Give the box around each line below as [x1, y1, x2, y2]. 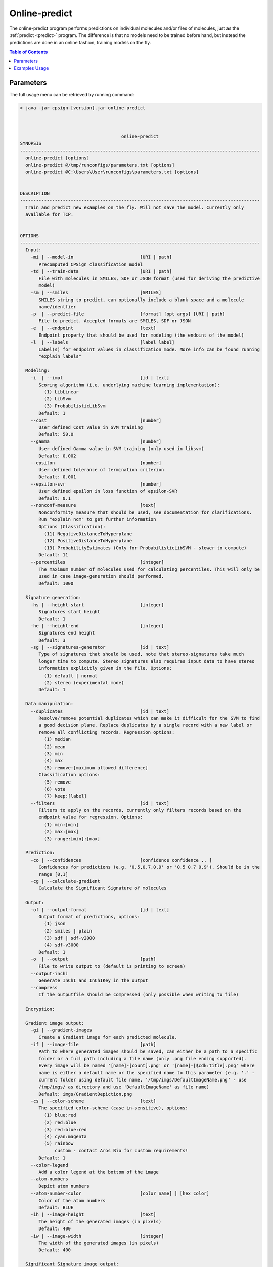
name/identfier [38, 304, 76, 310]
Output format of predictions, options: [38, 914, 140, 919]
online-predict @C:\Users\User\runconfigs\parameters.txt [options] [25, 169, 199, 175]
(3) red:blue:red [43, 1127, 87, 1132]
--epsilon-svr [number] [30, 481, 162, 487]
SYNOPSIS [20, 141, 42, 146]
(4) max [43, 758, 63, 764]
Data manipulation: [25, 701, 74, 707]
